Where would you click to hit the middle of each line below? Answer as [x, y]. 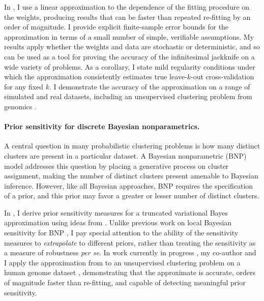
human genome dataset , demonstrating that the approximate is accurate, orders [130, 272]
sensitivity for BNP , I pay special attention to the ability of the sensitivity [121, 233]
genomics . [20, 106]
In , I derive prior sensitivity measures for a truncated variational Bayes [116, 212]
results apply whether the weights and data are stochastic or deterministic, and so [132, 47]
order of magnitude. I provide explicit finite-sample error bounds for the [116, 27]
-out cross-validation [222, 77]
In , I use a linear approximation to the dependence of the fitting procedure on [127, 7]
